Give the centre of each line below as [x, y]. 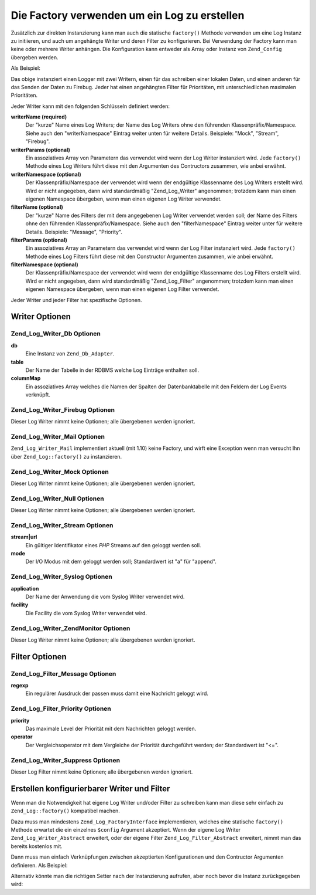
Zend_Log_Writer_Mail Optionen [58, 437]
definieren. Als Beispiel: [39, 865]
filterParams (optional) [39, 240]
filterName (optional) [37, 207]
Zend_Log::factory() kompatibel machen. [65, 811]
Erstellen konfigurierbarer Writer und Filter [90, 789]
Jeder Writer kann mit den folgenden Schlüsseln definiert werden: [90, 106]
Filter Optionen [39, 657]
